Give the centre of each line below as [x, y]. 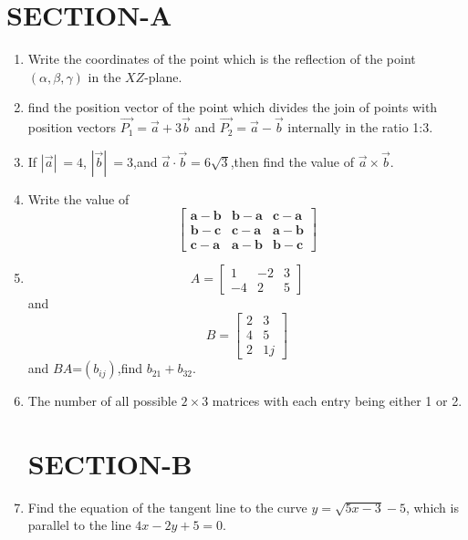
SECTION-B [110, 463]
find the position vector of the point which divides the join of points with [233, 107]
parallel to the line [79, 525]
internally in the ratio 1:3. [360, 127]
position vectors [72, 127]
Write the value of [78, 198]
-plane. [163, 76]
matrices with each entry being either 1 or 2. [337, 401]
